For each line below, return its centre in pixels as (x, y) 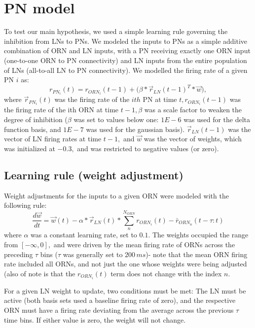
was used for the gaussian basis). (135, 129)
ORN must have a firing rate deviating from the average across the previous (119, 310)
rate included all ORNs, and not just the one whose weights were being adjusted (126, 264)
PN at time (160, 99)
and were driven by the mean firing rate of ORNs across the (144, 244)
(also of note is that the (40, 273)
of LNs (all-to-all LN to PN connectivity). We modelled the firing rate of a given (126, 70)
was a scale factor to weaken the (193, 110)
